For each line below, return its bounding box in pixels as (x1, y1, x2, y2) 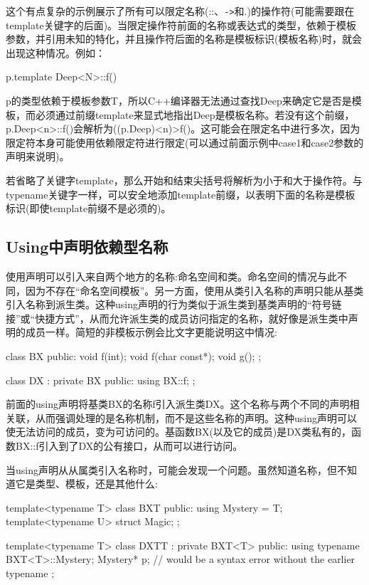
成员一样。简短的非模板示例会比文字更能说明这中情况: (25, 325, 277, 339)
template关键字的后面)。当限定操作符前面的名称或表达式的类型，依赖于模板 (6, 17, 357, 32)
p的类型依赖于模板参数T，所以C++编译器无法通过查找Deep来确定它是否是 (6, 93, 352, 108)
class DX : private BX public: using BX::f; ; (6, 372, 196, 387)
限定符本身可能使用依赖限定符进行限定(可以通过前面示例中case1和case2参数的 (6, 135, 364, 149)
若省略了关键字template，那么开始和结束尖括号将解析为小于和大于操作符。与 (6, 173, 363, 187)
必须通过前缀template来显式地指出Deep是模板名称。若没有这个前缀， (35, 107, 355, 122)
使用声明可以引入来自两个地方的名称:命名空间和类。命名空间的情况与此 (6, 268, 337, 283)
